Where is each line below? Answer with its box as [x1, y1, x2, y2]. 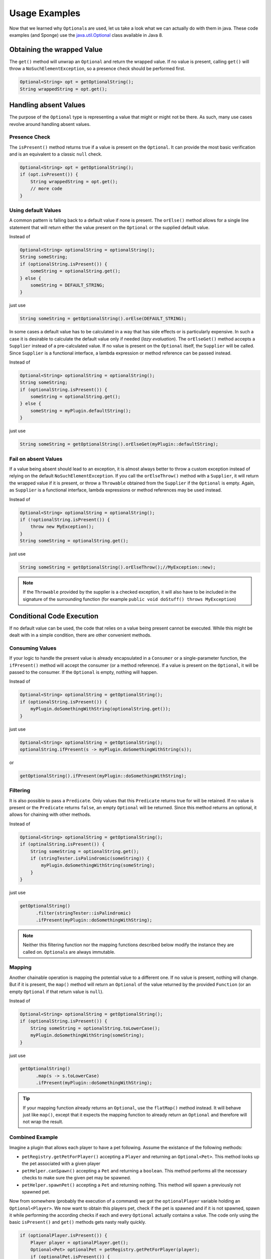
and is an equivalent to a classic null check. [9, 151, 102, 157]
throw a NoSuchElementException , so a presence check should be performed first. [9, 65, 186, 72]
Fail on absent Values [9, 455, 63, 462]
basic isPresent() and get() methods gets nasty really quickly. [9, 1219, 147, 1225]
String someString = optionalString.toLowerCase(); [30, 1025, 161, 1031]
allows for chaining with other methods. [9, 811, 91, 818]
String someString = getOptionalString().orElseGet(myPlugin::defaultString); [20, 441, 218, 447]
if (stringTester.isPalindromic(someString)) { [30, 855, 150, 861]
